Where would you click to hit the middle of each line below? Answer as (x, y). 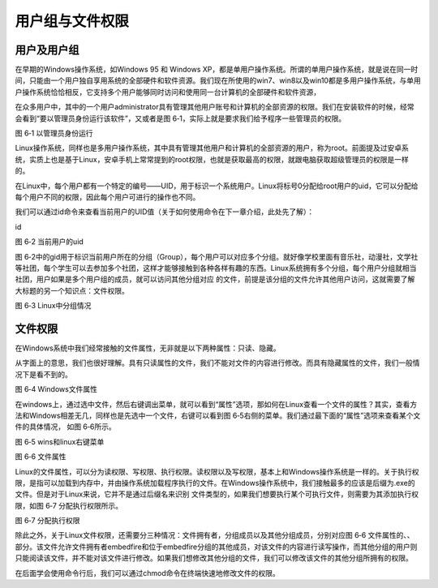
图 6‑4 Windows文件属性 (56, 389)
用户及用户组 (47, 50)
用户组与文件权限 (72, 21)
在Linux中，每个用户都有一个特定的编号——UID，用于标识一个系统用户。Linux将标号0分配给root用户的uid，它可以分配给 (217, 186)
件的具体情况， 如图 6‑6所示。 (66, 427)
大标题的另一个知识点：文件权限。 (72, 290)
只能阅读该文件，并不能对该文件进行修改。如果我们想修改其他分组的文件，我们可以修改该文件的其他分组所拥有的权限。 (214, 558)
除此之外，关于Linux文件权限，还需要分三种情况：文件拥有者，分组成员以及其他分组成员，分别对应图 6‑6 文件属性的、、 (215, 535)
